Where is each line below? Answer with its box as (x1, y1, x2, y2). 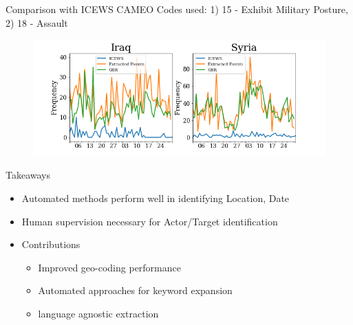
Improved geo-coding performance (38, 260, 181, 274)
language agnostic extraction (38, 306, 159, 320)
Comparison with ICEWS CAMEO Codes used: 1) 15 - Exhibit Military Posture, (6, 2, 348, 16)
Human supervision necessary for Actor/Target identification (21, 214, 278, 228)
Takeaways (6, 168, 51, 182)
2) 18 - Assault (6, 15, 68, 30)
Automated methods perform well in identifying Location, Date (21, 190, 290, 205)
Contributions (21, 237, 81, 251)
